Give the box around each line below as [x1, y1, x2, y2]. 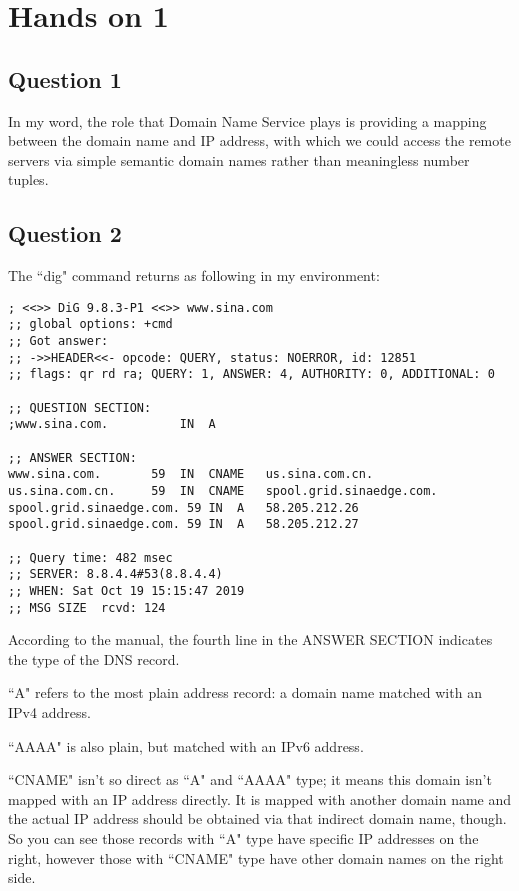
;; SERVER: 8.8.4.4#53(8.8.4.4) [8, 567, 223, 582]
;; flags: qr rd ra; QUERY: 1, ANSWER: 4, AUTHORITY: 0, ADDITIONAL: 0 [8, 367, 495, 382]
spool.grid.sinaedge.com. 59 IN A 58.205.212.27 [8, 517, 359, 532]
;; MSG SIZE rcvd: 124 [8, 600, 166, 615]
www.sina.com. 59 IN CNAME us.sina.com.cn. [8, 467, 374, 482]
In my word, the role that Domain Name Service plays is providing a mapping [8, 110, 487, 131]
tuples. [8, 169, 49, 190]
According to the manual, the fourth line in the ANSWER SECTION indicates [8, 629, 493, 650]
